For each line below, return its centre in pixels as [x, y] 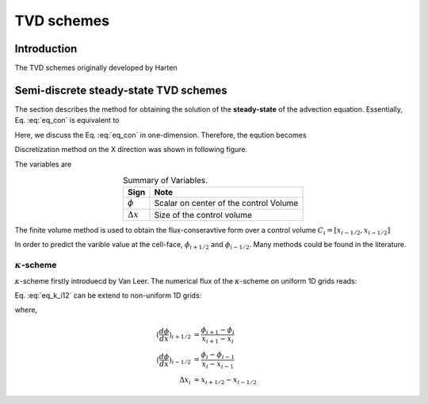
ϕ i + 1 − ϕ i [218, 330]
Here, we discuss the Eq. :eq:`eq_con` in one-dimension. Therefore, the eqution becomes [160, 135]
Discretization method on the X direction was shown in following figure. [131, 150]
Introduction [46, 49]
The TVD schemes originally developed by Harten [96, 68]
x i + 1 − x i [218, 340]
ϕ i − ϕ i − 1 [218, 355]
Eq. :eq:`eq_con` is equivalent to [67, 120]
